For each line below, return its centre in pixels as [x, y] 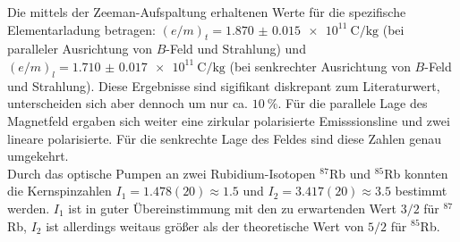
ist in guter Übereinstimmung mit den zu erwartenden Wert [232, 208]
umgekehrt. [38, 156]
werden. [29, 208]
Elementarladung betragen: [81, 29]
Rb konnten [416, 173]
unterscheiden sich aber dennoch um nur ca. [128, 103]
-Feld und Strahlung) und [236, 49]
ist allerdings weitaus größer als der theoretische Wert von [205, 225]
